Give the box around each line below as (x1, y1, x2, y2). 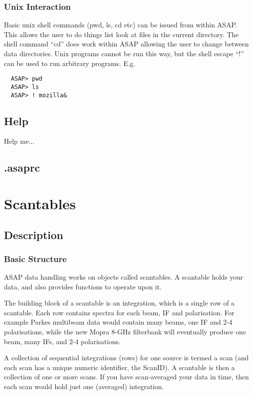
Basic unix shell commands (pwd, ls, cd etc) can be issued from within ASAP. (4, 20, 237, 30)
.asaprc (4, 160, 40, 175)
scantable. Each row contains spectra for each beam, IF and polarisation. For (4, 307, 235, 317)
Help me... (4, 136, 35, 146)
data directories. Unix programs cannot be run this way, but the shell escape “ (4, 48, 239, 58)
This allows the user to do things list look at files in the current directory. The (4, 29, 239, 39)
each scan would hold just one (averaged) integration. (4, 381, 164, 392)
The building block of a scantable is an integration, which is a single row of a (4, 298, 235, 308)
